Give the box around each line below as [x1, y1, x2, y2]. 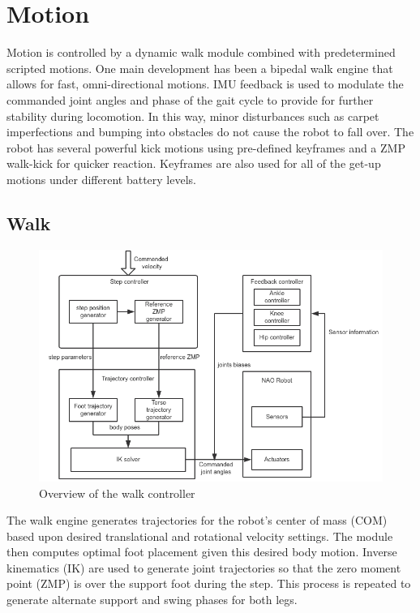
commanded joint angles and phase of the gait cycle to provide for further [6, 91, 374, 108]
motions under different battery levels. [6, 170, 196, 187]
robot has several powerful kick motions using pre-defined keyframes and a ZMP [6, 139, 405, 156]
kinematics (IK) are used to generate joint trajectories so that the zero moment [6, 559, 401, 576]
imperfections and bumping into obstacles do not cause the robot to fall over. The [6, 123, 414, 140]
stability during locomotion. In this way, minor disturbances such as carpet [6, 107, 379, 124]
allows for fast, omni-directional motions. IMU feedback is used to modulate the [6, 75, 404, 92]
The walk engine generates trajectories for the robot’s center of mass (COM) [6, 512, 388, 529]
